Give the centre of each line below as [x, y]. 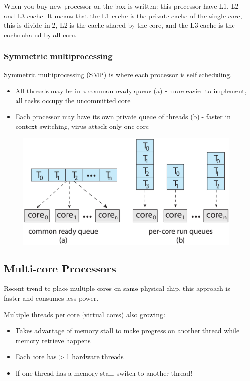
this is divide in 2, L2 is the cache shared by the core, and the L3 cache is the [119, 25]
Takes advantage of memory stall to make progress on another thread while [127, 331]
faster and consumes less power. [51, 298]
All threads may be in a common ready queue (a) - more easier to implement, [131, 91]
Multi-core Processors [60, 268]
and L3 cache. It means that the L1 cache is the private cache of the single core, [123, 15]
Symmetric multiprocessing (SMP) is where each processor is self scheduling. [118, 74]
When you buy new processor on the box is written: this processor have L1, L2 [121, 6]
